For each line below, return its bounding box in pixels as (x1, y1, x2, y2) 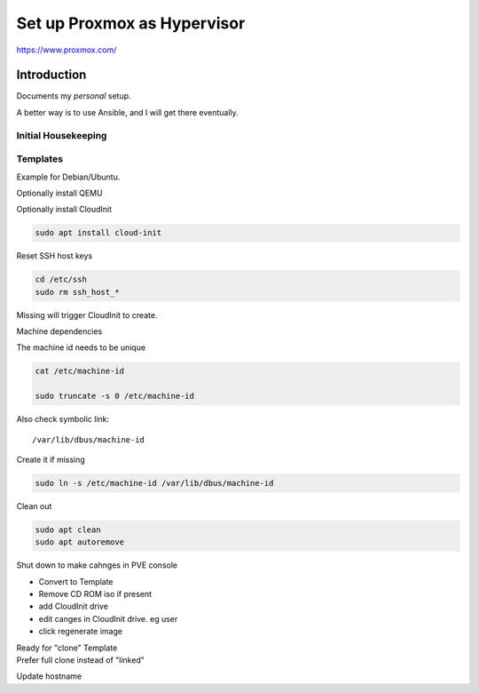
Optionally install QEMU (16, 187, 103, 198)
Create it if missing (16, 454, 86, 465)
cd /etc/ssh (35, 275, 88, 284)
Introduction (16, 68, 87, 83)
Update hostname (16, 671, 82, 681)
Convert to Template (38, 576, 114, 586)
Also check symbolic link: (16, 414, 110, 425)
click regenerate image (38, 626, 123, 637)
